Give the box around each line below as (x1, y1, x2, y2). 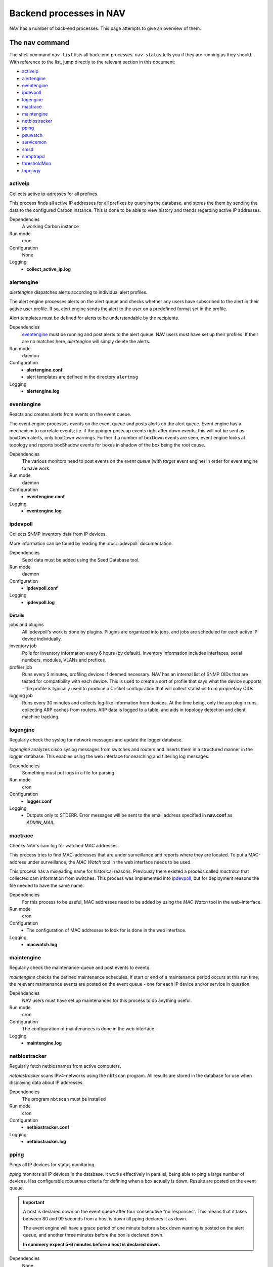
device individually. (22, 636, 62, 642)
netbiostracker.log (26, 1138, 67, 1145)
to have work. (22, 465, 51, 471)
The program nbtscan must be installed (22, 1096, 106, 1102)
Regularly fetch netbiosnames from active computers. (9, 1063, 121, 1069)
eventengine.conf (26, 494, 65, 500)
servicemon (22, 139, 47, 145)
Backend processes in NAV (9, 8, 126, 19)
